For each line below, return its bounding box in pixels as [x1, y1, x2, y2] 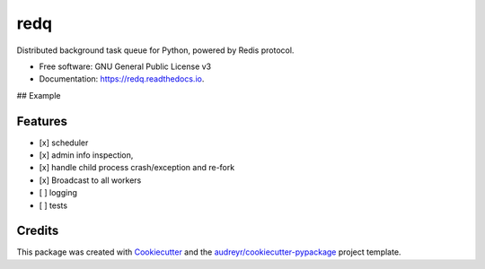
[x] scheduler [39, 137, 89, 148]
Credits [16, 223, 59, 239]
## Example [16, 90, 61, 100]
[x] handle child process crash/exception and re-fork [39, 162, 235, 173]
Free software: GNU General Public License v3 [39, 61, 212, 72]
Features [16, 113, 67, 129]
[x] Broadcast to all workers [39, 175, 142, 186]
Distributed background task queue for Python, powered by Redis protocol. [16, 45, 295, 56]
